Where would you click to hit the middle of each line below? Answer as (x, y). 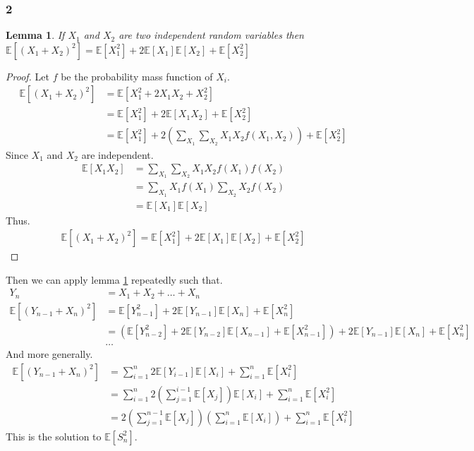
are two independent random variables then (211, 35)
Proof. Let (28, 76)
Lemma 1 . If (35, 35)
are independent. (117, 154)
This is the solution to (54, 436)
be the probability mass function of (137, 76)
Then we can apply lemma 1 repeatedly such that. (114, 279)
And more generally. (49, 353)
